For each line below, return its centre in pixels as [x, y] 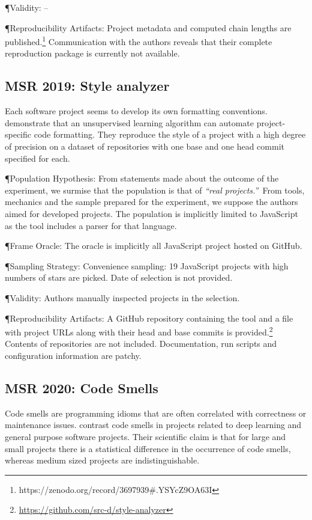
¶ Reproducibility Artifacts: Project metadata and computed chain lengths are [148, 27]
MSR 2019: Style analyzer [87, 86]
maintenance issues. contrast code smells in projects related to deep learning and [153, 425]
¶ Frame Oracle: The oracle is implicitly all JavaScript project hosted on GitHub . [154, 246]
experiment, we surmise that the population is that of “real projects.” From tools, [155, 190]
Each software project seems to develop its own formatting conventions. [136, 111]
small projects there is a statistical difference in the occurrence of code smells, [148, 448]
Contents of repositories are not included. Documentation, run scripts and [141, 344]
